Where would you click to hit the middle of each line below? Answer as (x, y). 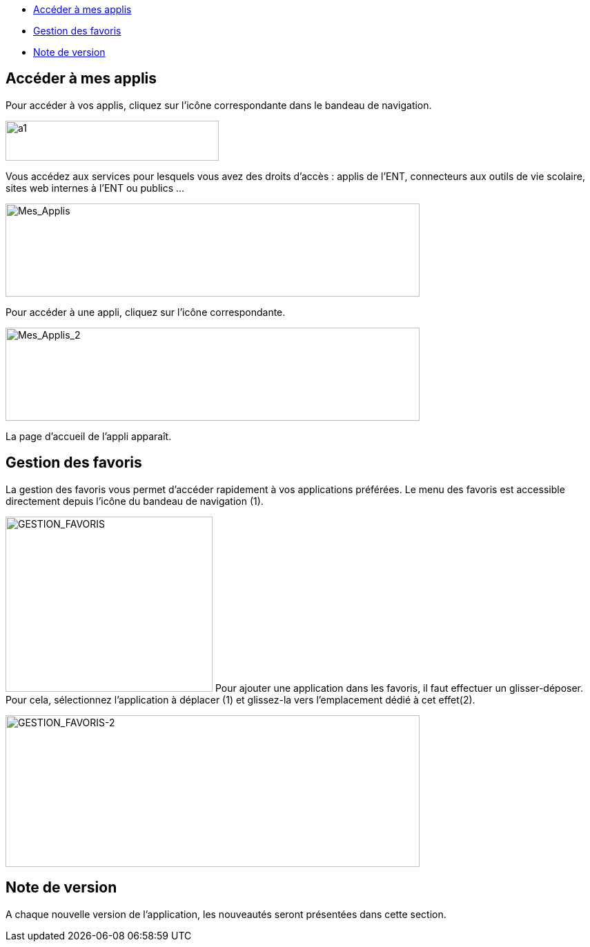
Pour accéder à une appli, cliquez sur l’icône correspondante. (146, 312)
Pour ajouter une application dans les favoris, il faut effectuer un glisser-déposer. (399, 688)
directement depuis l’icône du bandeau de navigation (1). (135, 501)
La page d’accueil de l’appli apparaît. (89, 436)
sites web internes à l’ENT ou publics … (95, 188)
